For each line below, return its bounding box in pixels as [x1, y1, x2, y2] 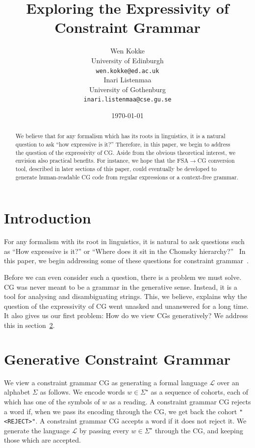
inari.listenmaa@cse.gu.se [83, 96, 172, 103]
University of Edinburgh [91, 55, 164, 65]
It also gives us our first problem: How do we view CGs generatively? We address [4, 310, 248, 321]
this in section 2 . [4, 320, 55, 330]
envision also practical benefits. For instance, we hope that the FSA [15, 156, 189, 165]
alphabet [4, 387, 30, 397]
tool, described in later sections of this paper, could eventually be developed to [15, 165, 217, 173]
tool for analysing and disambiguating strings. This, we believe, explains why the [4, 291, 247, 301]
